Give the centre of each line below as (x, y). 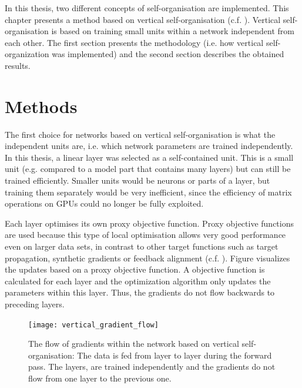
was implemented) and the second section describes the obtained (168, 54)
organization (27, 54)
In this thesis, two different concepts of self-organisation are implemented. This (147, 8)
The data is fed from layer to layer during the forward (175, 355)
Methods (41, 106)
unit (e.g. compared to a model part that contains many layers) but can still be (148, 169)
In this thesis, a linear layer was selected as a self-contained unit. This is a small (149, 157)
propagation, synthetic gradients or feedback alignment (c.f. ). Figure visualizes (147, 258)
